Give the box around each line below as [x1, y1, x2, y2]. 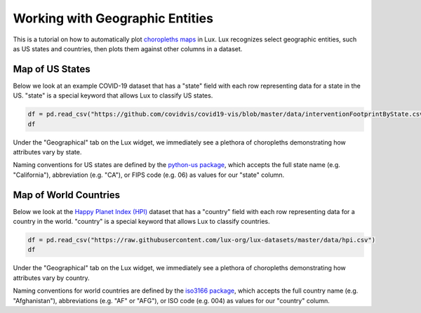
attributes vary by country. [13, 274, 90, 282]
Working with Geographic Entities [13, 11, 214, 26]
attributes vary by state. [13, 147, 82, 156]
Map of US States [13, 63, 91, 75]
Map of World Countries [13, 189, 121, 201]
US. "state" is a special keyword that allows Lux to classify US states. [13, 91, 213, 100]
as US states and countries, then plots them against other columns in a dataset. [13, 44, 243, 53]
